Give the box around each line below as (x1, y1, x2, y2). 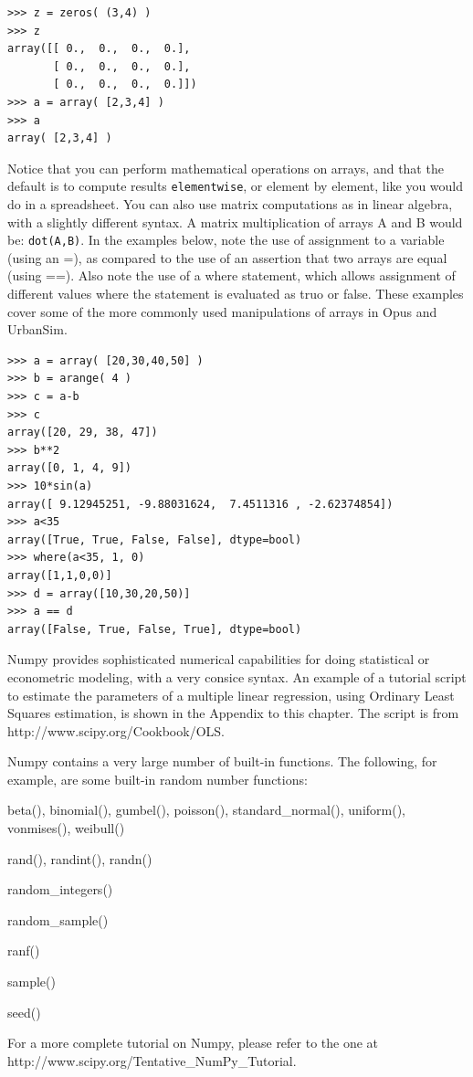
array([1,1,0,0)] (7, 568, 112, 582)
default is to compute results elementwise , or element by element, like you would (7, 176, 464, 195)
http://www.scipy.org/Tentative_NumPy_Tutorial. (7, 1051, 297, 1070)
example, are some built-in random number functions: (7, 769, 308, 788)
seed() (7, 1002, 41, 1021)
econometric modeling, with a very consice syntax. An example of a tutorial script (7, 667, 467, 686)
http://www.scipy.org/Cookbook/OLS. (7, 721, 225, 740)
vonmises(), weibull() (7, 818, 125, 838)
